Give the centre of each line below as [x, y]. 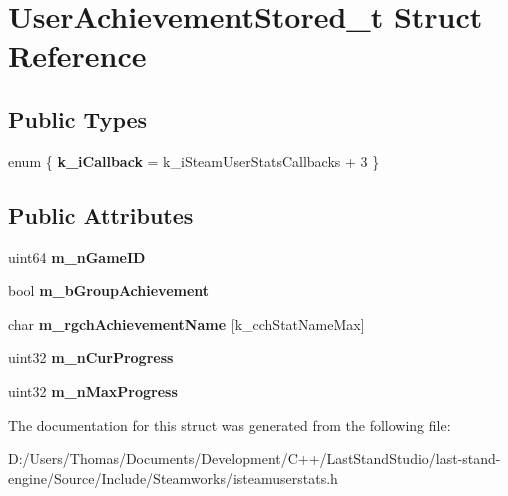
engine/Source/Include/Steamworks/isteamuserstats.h [173, 477]
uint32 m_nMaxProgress [93, 390]
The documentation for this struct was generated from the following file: [229, 424]
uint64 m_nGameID [77, 256]
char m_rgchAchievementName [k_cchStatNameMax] [186, 323]
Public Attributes [101, 214]
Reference [77, 55]
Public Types [78, 118]
